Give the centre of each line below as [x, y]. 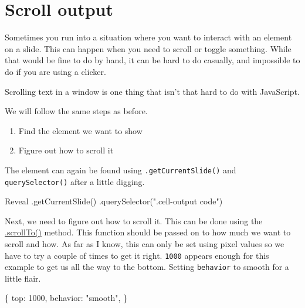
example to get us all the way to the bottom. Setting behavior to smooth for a [147, 267]
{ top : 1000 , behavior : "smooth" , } [66, 298]
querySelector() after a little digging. [75, 181]
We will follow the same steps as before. [76, 111]
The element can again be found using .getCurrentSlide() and [121, 170]
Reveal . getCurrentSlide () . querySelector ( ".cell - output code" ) [114, 201]
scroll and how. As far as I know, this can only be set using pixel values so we [145, 243]
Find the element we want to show [80, 130]
